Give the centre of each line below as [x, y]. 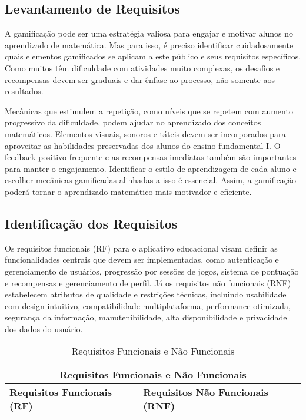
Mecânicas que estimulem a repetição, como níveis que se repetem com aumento [149, 110]
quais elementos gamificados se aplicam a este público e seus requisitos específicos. [153, 56]
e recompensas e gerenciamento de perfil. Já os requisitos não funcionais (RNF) [148, 282]
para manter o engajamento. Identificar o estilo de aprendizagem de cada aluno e [151, 168]
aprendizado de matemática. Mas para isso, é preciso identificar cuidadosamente [149, 44]
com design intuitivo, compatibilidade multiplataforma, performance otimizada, [148, 305]
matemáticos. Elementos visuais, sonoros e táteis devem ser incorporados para [145, 133]
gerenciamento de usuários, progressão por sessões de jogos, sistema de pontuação [152, 271]
